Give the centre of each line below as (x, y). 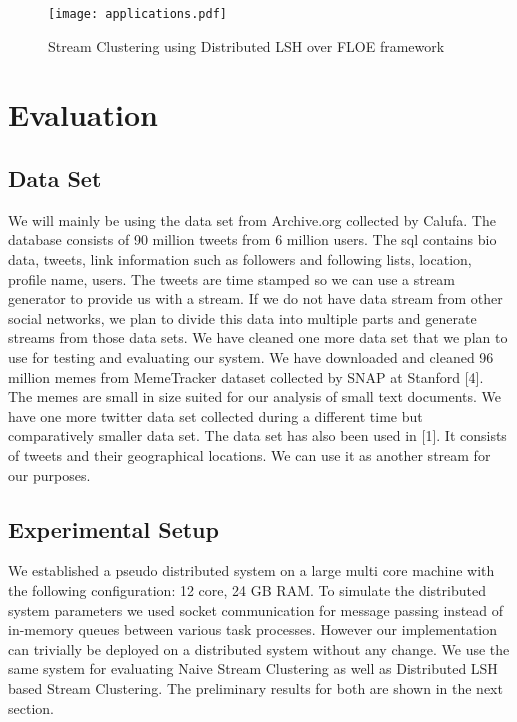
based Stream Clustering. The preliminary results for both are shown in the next (255, 687)
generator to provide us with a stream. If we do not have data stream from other (255, 298)
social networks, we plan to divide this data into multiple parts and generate (242, 317)
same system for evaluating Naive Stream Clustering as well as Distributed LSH (253, 668)
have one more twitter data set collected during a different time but (215, 415)
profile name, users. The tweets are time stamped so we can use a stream (232, 278)
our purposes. (49, 474)
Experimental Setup (113, 528)
